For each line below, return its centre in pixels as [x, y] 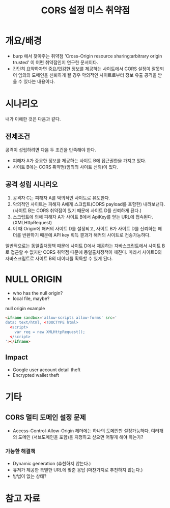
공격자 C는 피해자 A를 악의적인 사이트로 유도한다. [61, 198]
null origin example [25, 309]
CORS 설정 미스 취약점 [86, 10]
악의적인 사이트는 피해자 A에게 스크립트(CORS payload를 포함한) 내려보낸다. [89, 204]
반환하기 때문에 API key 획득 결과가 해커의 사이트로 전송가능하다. [87, 235]
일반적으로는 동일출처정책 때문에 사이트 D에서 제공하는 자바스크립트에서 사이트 [83, 246]
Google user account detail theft [46, 370]
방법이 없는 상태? [30, 476]
